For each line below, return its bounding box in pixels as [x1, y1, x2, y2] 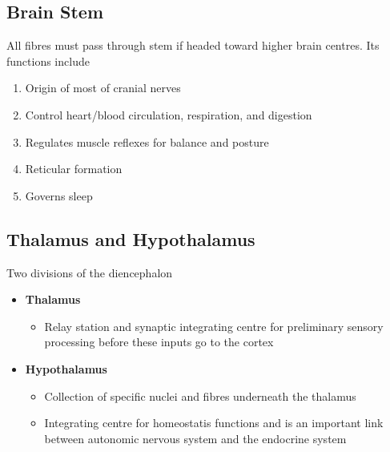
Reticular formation [25, 160, 123, 177]
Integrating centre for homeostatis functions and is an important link [44, 414, 384, 431]
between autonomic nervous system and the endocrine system [44, 430, 347, 446]
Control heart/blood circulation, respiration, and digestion [25, 106, 312, 123]
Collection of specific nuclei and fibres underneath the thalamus [44, 387, 356, 404]
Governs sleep [25, 187, 93, 204]
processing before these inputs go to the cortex [44, 333, 274, 350]
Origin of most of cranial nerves [25, 79, 181, 96]
